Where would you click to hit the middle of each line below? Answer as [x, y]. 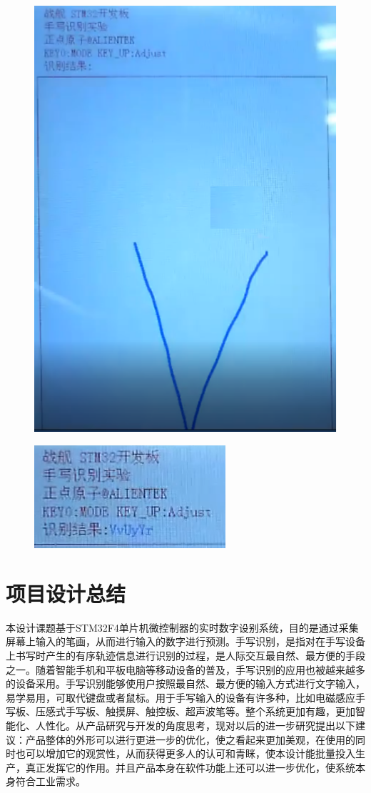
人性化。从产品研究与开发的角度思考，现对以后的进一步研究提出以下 [195, 725]
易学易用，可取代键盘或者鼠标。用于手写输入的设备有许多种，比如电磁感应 [181, 697]
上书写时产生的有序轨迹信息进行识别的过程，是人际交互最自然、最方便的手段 [185, 655]
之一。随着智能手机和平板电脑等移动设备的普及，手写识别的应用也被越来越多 [185, 669]
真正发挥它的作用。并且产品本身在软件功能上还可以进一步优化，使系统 [190, 767]
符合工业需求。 [50, 781]
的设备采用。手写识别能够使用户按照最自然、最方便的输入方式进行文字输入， [185, 683]
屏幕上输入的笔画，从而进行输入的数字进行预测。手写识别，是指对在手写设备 [185, 641]
